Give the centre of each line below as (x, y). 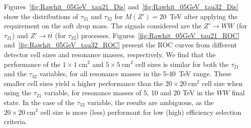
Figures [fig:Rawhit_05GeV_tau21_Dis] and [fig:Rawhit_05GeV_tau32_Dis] (121, 6)
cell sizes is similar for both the (182, 64)
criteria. (16, 121)
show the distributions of (41, 16)
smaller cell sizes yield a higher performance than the (84, 83)
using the (18, 93)
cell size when (222, 83)
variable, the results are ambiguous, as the (150, 102)
